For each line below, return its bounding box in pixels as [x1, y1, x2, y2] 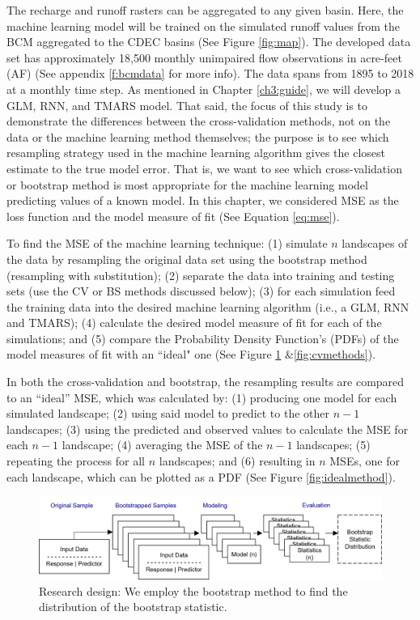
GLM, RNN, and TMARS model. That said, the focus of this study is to [6, 96, 367, 113]
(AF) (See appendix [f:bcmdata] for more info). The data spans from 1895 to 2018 [6, 65, 414, 82]
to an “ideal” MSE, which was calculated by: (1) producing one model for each [6, 389, 397, 406]
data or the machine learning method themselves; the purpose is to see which [6, 128, 389, 145]
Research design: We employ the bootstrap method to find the [39, 582, 348, 599]
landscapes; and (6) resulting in [159, 452, 316, 469]
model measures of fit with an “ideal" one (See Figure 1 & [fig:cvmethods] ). [6, 346, 376, 363]
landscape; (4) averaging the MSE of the [62, 436, 263, 453]
